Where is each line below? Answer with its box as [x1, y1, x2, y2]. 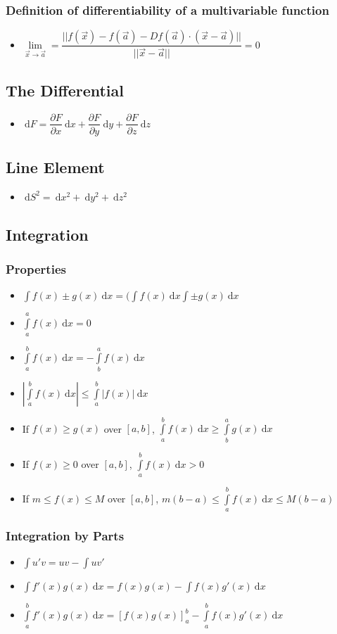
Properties [6, 260, 66, 278]
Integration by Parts [6, 527, 125, 545]
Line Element [6, 156, 105, 177]
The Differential [6, 79, 124, 101]
